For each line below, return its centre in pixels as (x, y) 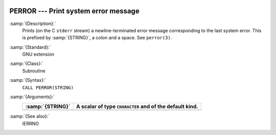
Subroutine (34, 71)
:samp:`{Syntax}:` (28, 80)
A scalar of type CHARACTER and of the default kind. (137, 106)
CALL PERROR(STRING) (48, 87)
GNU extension (38, 54)
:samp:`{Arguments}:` (32, 97)
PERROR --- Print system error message (75, 11)
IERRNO (31, 123)
